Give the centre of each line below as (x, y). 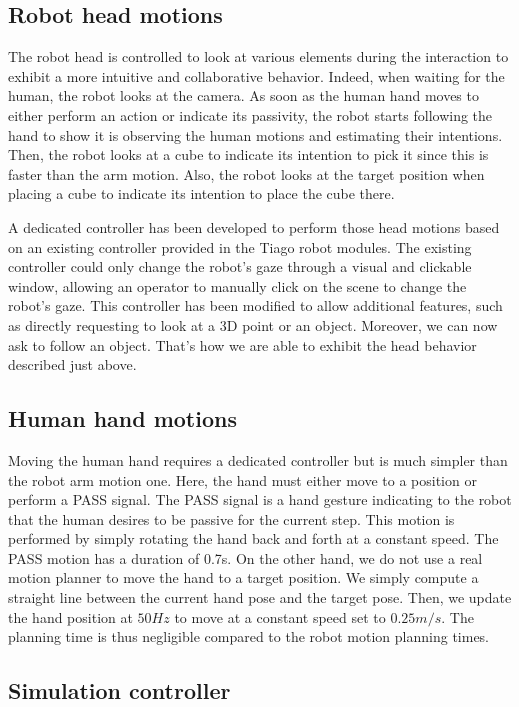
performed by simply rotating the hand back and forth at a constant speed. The (253, 538)
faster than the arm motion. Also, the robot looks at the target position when (246, 173)
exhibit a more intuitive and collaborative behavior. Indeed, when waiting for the (256, 75)
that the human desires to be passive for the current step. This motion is (231, 518)
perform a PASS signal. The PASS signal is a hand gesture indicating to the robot (260, 499)
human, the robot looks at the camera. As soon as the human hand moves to (243, 95)
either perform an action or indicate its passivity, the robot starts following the (250, 114)
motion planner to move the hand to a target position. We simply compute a (243, 577)
